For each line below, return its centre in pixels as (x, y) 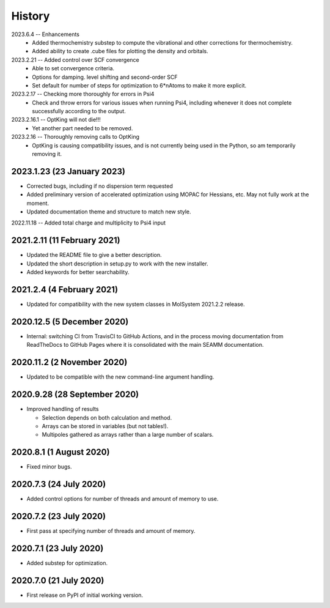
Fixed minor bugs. (50, 467)
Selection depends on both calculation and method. (107, 417)
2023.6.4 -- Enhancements (45, 34)
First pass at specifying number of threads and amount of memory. (111, 531)
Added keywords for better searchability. (78, 272)
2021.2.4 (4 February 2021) (65, 290)
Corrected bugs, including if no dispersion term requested (100, 186)
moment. (38, 203)
